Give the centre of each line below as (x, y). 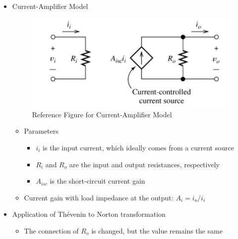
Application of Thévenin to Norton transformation (89, 214)
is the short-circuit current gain (97, 181)
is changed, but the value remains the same (157, 230)
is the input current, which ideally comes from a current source (138, 147)
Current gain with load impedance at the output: (99, 197)
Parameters (41, 131)
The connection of (51, 230)
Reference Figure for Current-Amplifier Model (102, 114)
